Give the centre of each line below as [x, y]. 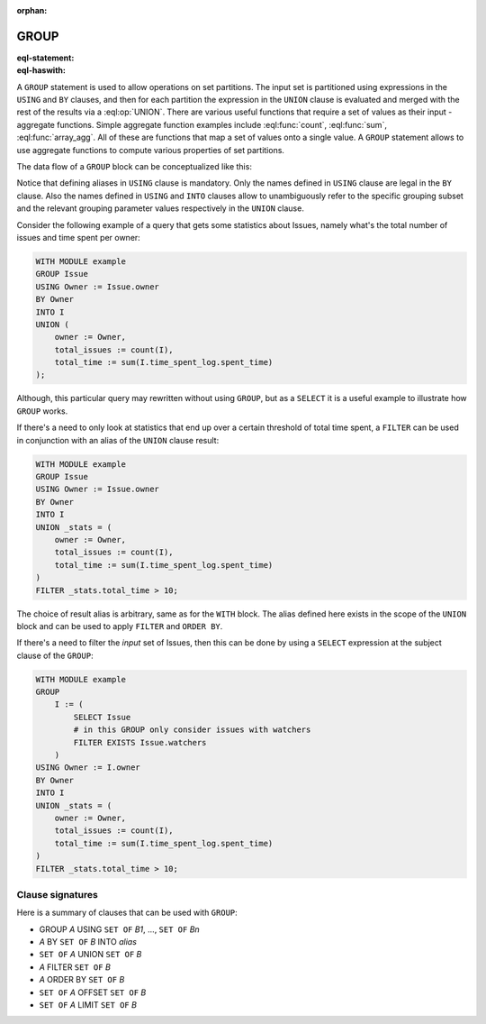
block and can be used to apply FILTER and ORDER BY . [120, 626]
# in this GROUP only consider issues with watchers [192, 730]
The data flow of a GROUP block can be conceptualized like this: [134, 167]
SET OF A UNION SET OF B [90, 955]
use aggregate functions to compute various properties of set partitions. [151, 150]
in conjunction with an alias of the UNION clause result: [118, 440]
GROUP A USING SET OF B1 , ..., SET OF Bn [119, 929]
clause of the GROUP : [55, 655]
